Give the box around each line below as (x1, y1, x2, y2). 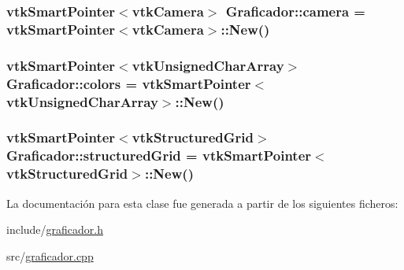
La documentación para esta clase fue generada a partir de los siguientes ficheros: (6, 194, 398, 211)
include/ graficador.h (6, 221, 104, 238)
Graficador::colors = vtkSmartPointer (6, 73, 251, 93)
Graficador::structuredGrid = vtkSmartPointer (6, 146, 312, 165)
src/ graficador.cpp (6, 247, 94, 264)
